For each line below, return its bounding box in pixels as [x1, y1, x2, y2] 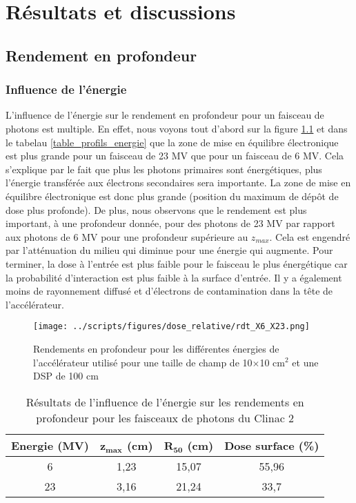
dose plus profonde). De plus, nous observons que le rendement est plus [6, 202, 307, 217]
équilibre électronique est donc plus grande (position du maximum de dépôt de [6, 188, 339, 203]
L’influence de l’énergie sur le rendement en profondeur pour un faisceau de [6, 108, 324, 122]
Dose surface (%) [224, 437, 319, 453]
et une [292, 355, 319, 369]
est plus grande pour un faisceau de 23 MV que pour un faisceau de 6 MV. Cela [6, 148, 344, 163]
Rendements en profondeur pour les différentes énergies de [33, 341, 279, 355]
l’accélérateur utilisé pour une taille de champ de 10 [33, 355, 253, 369]
